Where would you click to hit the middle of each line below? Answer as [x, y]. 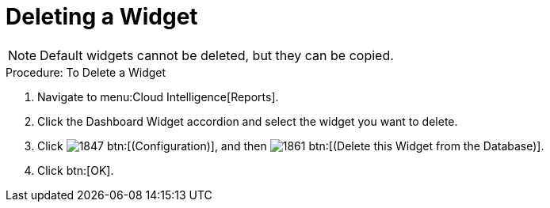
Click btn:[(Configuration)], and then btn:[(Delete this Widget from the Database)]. [291, 146]
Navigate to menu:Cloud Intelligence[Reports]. [158, 96]
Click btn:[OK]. [76, 170]
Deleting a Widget [102, 17]
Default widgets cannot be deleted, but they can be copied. [217, 55]
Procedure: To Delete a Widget [86, 72]
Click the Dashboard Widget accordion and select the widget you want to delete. [248, 121]
